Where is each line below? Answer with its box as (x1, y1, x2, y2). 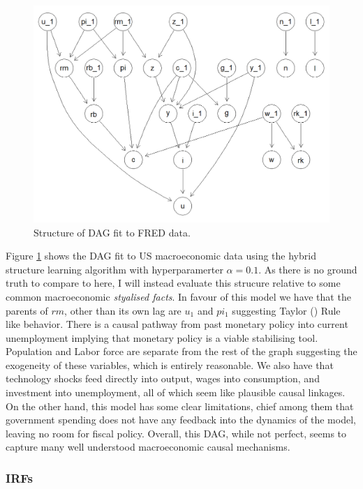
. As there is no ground (258, 262, 357, 276)
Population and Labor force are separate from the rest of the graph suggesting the (6, 344, 357, 359)
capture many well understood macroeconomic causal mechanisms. (6, 439, 290, 454)
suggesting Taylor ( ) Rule (232, 303, 341, 317)
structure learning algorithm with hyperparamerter (6, 262, 223, 276)
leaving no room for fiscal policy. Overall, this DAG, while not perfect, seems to (6, 426, 347, 440)
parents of (6, 303, 48, 317)
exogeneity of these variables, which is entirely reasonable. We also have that (6, 357, 334, 372)
